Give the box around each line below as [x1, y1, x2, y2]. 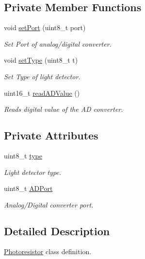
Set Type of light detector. [4, 71, 81, 81]
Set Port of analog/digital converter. [4, 38, 112, 49]
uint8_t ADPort [4, 183, 53, 193]
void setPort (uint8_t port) [4, 22, 86, 33]
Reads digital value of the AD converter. [4, 104, 123, 114]
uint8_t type [4, 150, 42, 160]
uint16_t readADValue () [4, 87, 80, 98]
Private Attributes [4, 128, 98, 143]
